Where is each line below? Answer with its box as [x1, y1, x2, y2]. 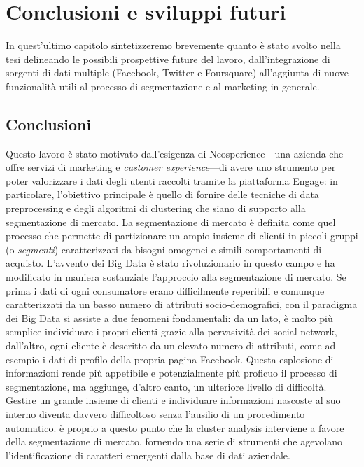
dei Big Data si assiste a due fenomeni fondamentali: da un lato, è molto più [6, 310, 333, 325]
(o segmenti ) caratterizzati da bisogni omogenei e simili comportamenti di [6, 242, 322, 256]
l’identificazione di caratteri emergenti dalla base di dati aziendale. [6, 447, 290, 462]
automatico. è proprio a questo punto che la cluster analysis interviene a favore [6, 420, 344, 435]
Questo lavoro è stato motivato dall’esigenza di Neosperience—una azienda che [6, 146, 344, 160]
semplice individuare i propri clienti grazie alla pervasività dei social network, [6, 324, 337, 339]
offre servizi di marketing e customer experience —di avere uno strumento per [6, 160, 336, 174]
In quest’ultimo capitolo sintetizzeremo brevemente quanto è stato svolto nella [6, 38, 341, 53]
